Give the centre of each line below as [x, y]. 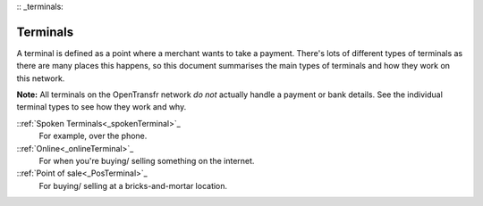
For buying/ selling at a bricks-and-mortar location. [133, 185]
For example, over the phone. [93, 136]
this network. [41, 78]
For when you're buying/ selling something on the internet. [147, 161]
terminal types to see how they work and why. [102, 107]
